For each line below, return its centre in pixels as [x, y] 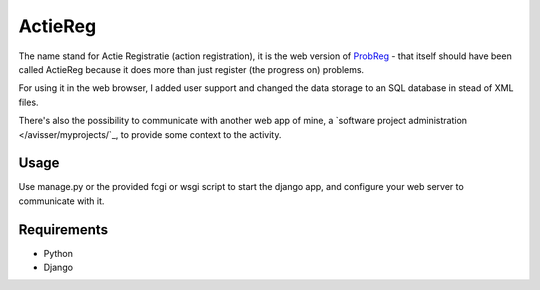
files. [28, 102]
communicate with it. [61, 201]
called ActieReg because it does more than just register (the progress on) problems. [191, 69]
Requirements [63, 229]
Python [58, 253]
